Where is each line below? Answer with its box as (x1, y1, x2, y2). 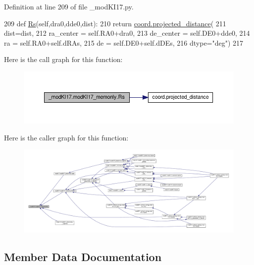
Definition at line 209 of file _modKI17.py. (4, 1, 134, 11)
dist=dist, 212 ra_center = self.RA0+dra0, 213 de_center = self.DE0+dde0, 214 (4, 28, 250, 38)
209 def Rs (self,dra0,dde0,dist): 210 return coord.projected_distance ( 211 (4, 18, 226, 28)
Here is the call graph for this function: (4, 54, 123, 65)
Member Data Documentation (4, 249, 162, 264)
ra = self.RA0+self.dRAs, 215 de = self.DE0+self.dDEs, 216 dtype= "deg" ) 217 (4, 37, 244, 48)
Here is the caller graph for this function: (4, 132, 129, 142)
